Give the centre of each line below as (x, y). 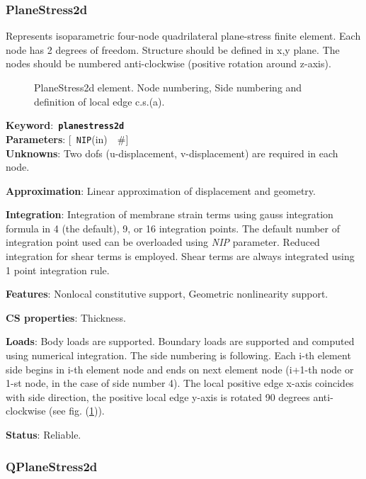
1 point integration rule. (58, 270)
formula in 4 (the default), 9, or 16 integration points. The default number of (173, 228)
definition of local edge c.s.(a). (99, 101)
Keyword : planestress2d (65, 125)
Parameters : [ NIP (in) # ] (67, 139)
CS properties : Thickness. (66, 317)
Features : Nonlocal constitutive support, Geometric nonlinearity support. (167, 294)
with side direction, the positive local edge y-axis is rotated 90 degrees (158, 396)
